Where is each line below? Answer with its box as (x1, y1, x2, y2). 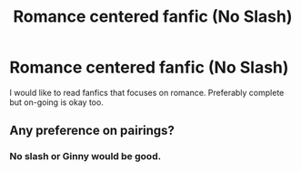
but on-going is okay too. (9, 97, 105, 108)
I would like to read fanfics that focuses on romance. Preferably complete (9, 87, 285, 98)
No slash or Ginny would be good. (9, 150, 162, 163)
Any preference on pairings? (9, 123, 176, 138)
